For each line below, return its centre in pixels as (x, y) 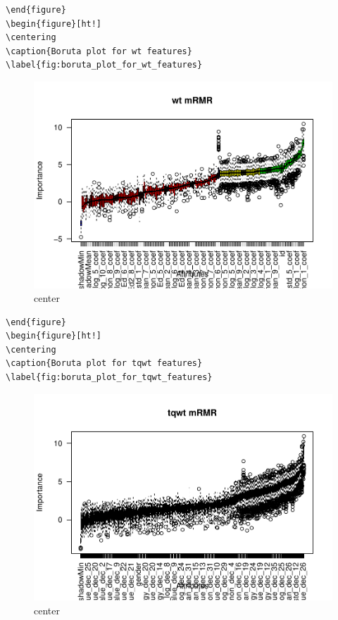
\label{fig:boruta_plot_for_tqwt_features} (109, 378)
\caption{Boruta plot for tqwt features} (104, 363)
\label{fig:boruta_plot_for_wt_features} (104, 65)
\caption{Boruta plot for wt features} (99, 51)
